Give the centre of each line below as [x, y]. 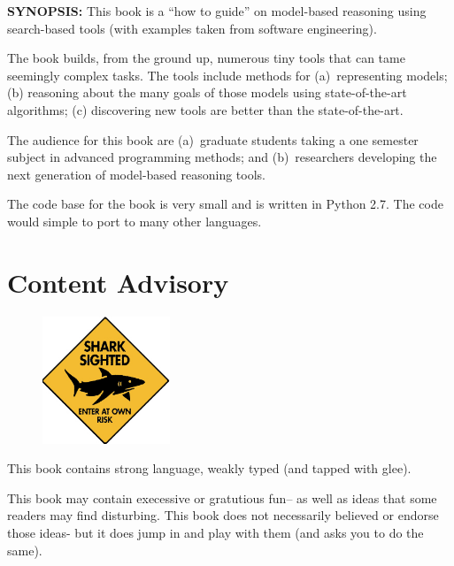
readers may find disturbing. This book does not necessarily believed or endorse [223, 515]
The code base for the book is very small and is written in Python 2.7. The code [225, 204]
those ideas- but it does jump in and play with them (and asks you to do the [215, 533]
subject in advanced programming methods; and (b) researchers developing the [222, 157]
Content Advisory [118, 282]
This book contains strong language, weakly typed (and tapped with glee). [209, 468]
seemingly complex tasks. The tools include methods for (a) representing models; [227, 75]
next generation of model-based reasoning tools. [136, 174]
